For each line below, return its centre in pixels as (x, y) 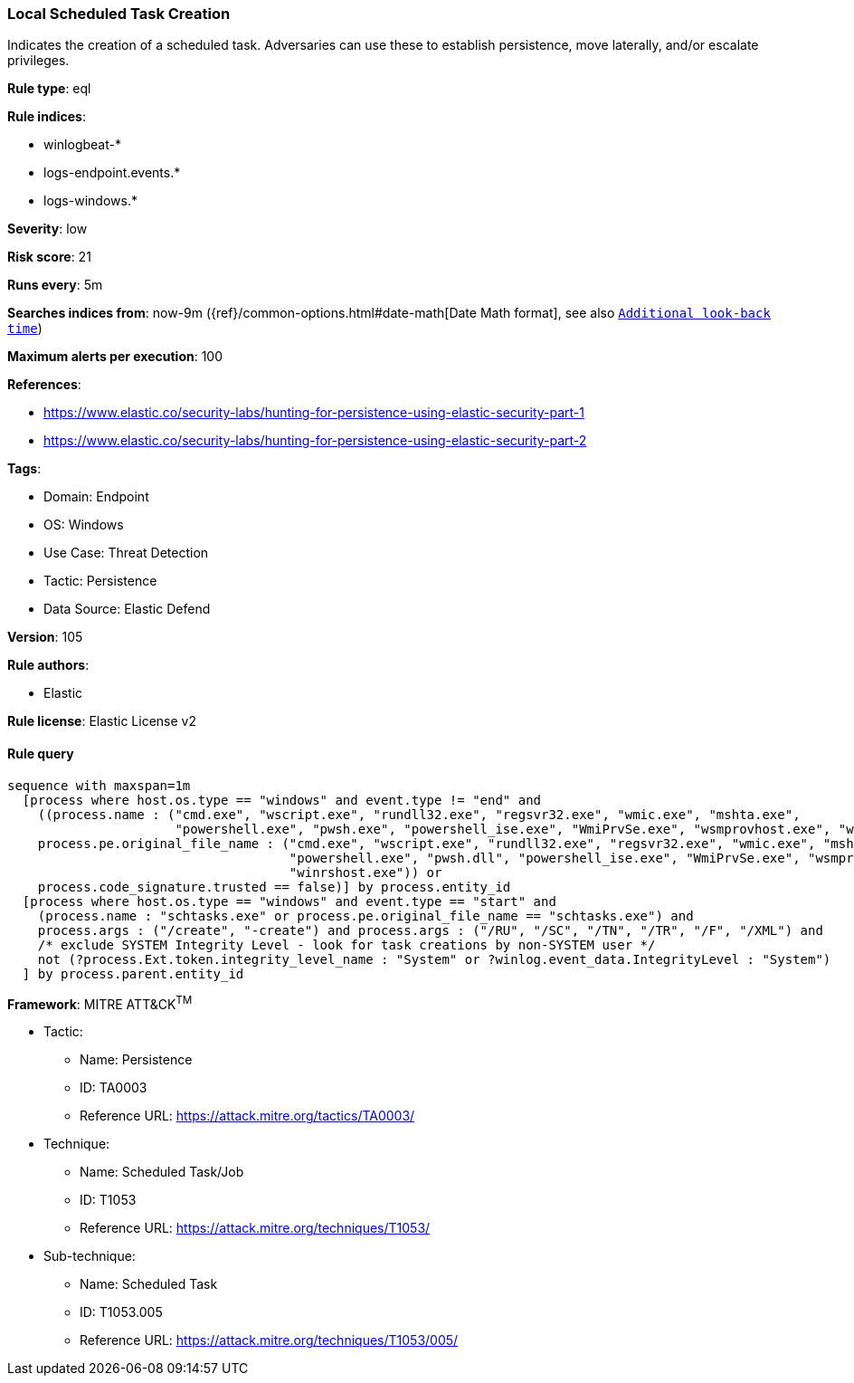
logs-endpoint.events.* (112, 173)
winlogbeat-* (82, 145)
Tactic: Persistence (100, 581)
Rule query (41, 753)
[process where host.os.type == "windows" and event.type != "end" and (282, 800)
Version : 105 (45, 637)
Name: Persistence (136, 1060)
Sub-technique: (90, 1256)
